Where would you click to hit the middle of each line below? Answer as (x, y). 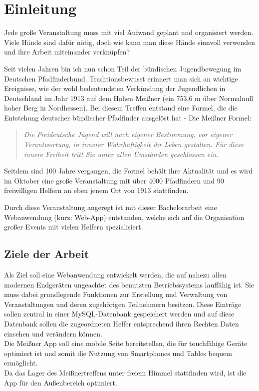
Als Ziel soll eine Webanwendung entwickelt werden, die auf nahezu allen (115, 275)
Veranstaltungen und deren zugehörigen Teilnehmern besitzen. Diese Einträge (123, 304)
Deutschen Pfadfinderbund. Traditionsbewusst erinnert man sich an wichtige (121, 78)
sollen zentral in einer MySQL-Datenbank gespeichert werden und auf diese (119, 314)
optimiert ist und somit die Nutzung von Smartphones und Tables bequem (118, 353)
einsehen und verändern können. (53, 333)
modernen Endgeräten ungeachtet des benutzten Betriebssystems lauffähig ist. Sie (129, 284)
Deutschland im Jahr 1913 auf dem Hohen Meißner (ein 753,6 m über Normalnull (129, 98)
